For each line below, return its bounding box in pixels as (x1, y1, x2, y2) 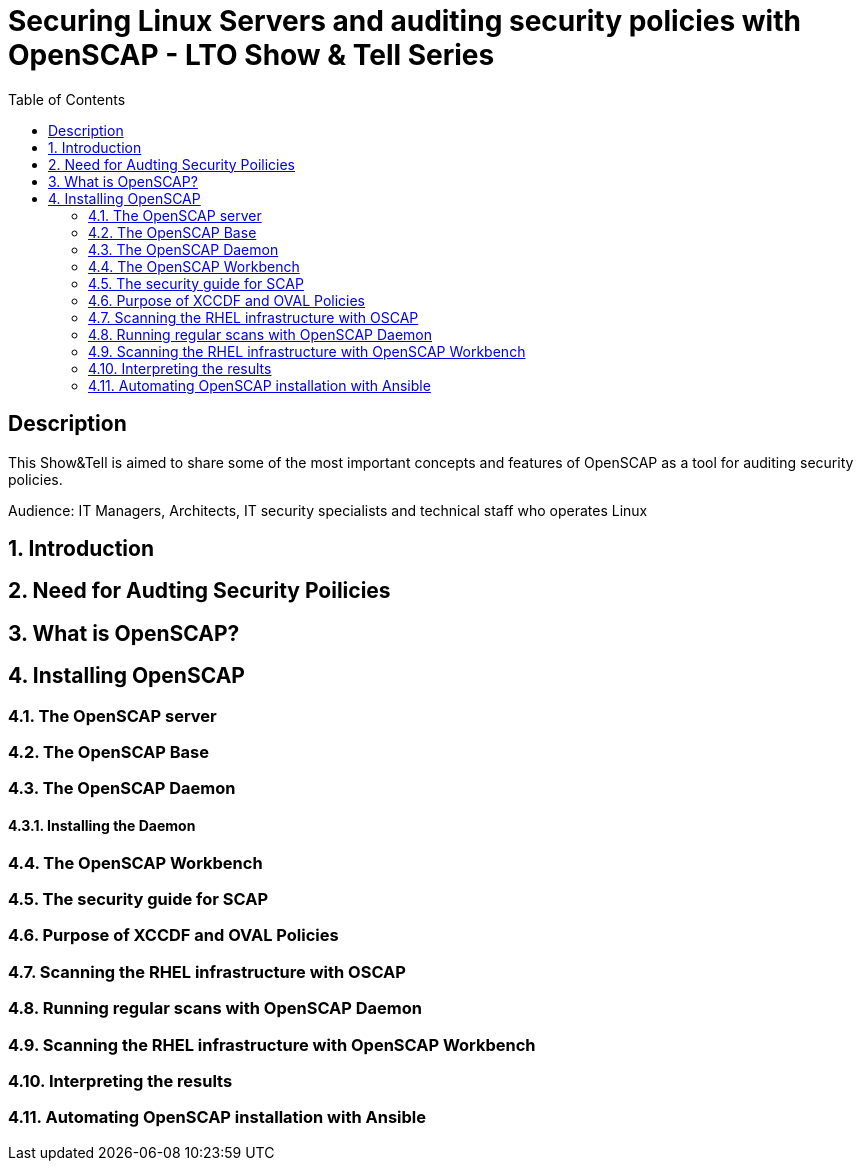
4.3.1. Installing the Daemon (8, 817, 196, 835)
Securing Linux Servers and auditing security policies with (8, 4, 801, 38)
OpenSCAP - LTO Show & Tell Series (8, 38, 495, 72)
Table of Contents (8, 90, 126, 108)
